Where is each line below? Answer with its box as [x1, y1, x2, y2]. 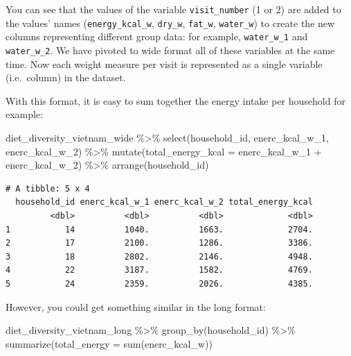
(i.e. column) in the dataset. [6, 70, 126, 85]
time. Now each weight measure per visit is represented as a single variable [6, 56, 323, 71]
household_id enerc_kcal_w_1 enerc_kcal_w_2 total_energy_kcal [15, 197, 313, 207]
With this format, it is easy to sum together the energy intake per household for [6, 93, 345, 108]
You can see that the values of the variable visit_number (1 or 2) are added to [6, 2, 341, 16]
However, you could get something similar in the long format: [6, 299, 266, 314]
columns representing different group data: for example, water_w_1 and [6, 29, 308, 44]
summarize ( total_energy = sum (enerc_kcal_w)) [6, 336, 213, 350]
